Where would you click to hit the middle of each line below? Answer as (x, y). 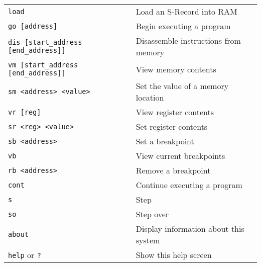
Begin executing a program (183, 26)
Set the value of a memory (182, 86)
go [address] (33, 26)
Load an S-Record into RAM (186, 11)
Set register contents (172, 126)
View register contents (175, 112)
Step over (152, 214)
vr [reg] (25, 112)
